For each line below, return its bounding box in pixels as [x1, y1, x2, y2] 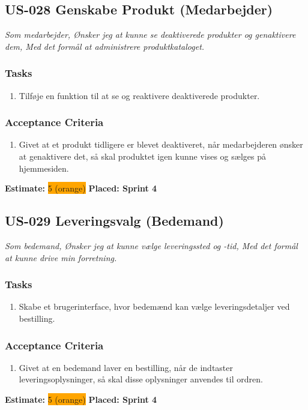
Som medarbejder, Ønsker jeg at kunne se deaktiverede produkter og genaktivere [5, 28, 296, 41]
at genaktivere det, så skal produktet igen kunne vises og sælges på [19, 150, 266, 163]
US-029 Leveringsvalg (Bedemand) [5, 211, 224, 230]
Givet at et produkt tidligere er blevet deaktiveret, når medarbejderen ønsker [19, 138, 303, 151]
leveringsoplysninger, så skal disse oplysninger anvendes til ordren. [19, 373, 263, 385]
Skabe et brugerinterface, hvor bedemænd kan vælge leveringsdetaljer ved [19, 300, 290, 313]
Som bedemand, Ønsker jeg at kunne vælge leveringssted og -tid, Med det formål [5, 240, 298, 252]
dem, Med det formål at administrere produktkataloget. [5, 40, 205, 52]
